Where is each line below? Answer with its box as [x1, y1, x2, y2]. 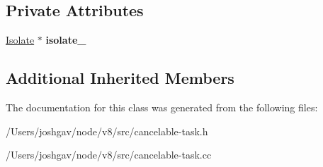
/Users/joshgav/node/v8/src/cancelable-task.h [6, 123, 208, 138]
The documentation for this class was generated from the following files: [6, 100, 318, 114]
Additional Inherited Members [6, 67, 234, 89]
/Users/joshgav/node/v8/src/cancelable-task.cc [6, 147, 212, 162]
